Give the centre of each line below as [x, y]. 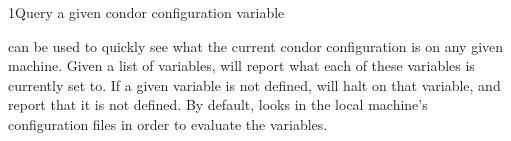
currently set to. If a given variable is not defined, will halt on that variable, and [254, 84]
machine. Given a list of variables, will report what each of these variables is [241, 65]
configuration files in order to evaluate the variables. [168, 123]
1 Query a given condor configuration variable [146, 12]
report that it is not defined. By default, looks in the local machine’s [218, 104]
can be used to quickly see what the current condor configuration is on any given [256, 45]
